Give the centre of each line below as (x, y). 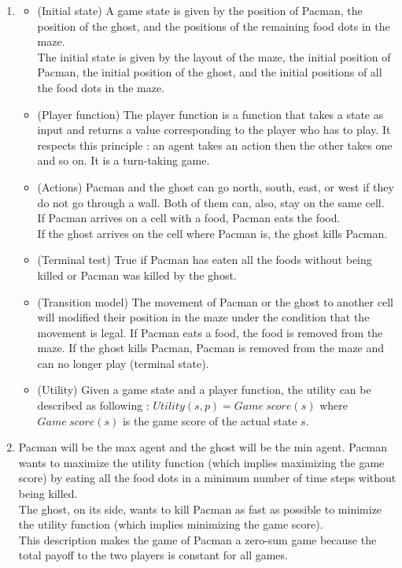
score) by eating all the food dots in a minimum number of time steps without (207, 478)
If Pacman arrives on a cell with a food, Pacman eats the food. (189, 218)
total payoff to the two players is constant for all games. (153, 555)
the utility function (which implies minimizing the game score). (171, 524)
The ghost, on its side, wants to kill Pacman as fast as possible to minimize (200, 509)
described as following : (93, 405)
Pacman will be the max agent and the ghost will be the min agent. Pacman (203, 447)
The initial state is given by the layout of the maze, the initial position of (214, 56)
